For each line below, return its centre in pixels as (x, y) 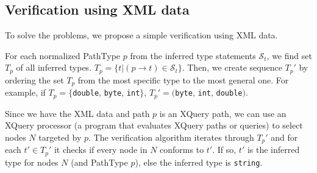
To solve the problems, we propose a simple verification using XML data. (141, 35)
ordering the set (34, 79)
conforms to (182, 150)
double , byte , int (106, 92)
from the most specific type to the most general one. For (183, 79)
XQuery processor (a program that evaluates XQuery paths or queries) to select (154, 125)
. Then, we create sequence (232, 67)
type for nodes (32, 162)
